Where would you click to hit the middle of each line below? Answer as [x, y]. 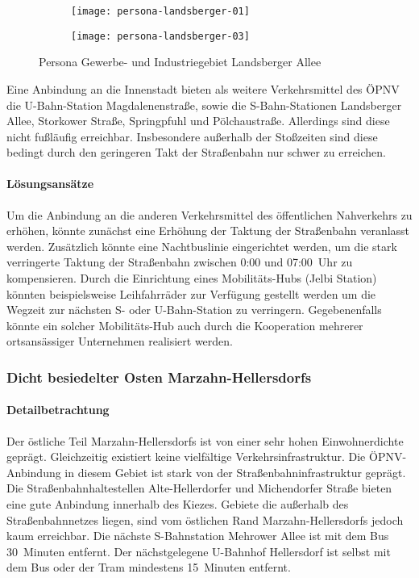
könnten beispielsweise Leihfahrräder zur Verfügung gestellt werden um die [191, 293]
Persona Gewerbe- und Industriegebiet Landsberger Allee [180, 62]
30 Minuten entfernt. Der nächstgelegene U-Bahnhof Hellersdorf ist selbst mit [199, 551]
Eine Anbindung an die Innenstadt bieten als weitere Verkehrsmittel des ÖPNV [203, 88]
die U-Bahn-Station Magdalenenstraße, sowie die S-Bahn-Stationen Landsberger [204, 105]
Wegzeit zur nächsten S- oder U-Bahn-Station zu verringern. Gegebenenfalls [194, 310]
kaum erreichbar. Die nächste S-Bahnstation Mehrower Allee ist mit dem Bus [198, 536]
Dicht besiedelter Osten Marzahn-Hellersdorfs [159, 377]
